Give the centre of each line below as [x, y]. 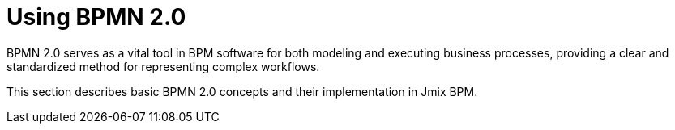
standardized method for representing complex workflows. [163, 66]
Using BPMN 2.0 [96, 17]
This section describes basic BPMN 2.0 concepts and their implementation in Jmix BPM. [242, 91]
